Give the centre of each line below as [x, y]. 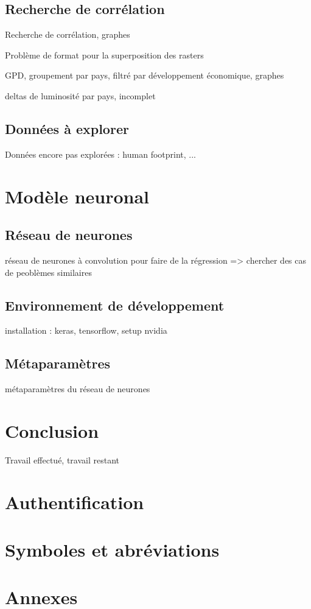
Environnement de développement [115, 305]
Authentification [75, 502]
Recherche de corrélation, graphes [68, 34]
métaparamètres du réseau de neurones [78, 389]
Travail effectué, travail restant [62, 459]
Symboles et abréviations [112, 550]
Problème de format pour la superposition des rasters [104, 55]
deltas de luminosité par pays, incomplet [80, 95]
